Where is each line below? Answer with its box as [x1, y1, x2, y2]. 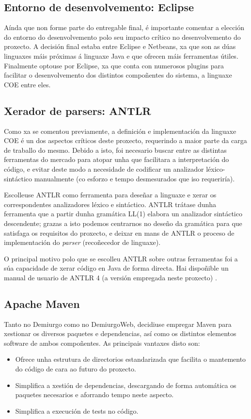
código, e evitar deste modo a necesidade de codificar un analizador [4, 163, 204, 174]
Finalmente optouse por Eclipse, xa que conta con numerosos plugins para [4, 60, 224, 70]
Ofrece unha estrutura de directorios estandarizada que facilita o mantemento [15, 354, 246, 364]
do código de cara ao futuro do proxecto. [15, 364, 136, 374]
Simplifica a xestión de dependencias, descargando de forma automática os [15, 380, 236, 390]
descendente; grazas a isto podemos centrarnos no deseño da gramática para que [4, 218, 242, 228]
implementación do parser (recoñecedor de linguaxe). [4, 237, 161, 247]
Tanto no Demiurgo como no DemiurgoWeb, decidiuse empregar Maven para [4, 319, 232, 329]
